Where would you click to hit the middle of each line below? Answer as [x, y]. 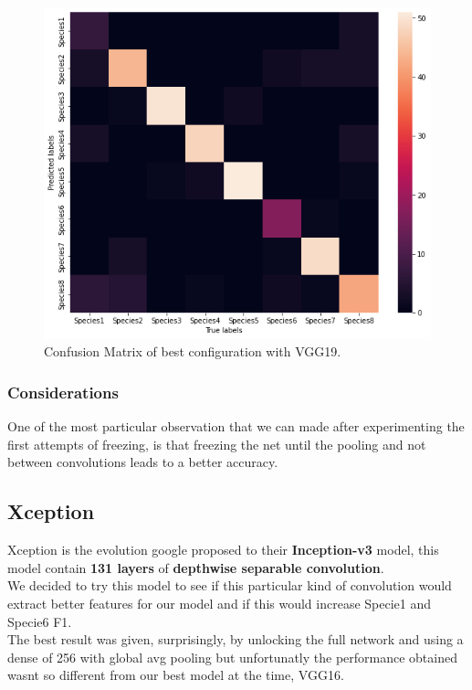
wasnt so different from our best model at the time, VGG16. [176, 675]
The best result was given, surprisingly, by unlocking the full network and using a [236, 639]
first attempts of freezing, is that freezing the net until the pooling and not [217, 444]
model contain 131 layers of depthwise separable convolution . [196, 567]
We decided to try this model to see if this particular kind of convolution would [230, 585]
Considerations [63, 392]
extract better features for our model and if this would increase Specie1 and [220, 603]
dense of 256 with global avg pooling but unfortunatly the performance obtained [232, 657]
